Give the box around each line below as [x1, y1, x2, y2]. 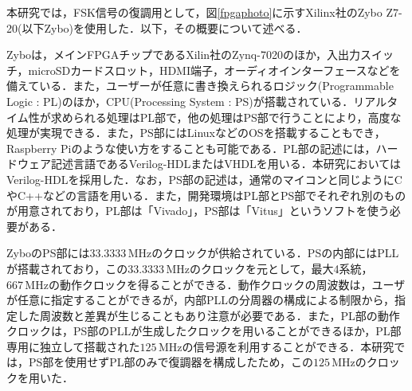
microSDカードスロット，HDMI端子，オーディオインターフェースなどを [28, 61, 401, 78]
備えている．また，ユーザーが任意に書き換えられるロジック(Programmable [6, 77, 394, 94]
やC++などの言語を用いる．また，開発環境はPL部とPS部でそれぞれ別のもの [6, 186, 406, 203]
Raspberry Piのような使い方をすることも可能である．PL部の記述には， [6, 139, 376, 156]
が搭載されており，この [6, 260, 128, 276]
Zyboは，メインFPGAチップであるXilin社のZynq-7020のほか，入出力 [6, 46, 361, 63]
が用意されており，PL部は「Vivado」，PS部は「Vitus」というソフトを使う [6, 202, 390, 219]
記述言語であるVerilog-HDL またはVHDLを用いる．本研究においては [50, 155, 402, 172]
